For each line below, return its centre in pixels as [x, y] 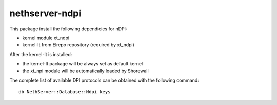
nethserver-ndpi [45, 13]
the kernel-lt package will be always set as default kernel [83, 64]
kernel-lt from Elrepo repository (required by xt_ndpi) [78, 45]
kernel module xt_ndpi [46, 38]
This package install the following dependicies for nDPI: [68, 29]
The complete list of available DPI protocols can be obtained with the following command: [104, 80]
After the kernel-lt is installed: [41, 54]
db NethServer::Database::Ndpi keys [65, 92]
